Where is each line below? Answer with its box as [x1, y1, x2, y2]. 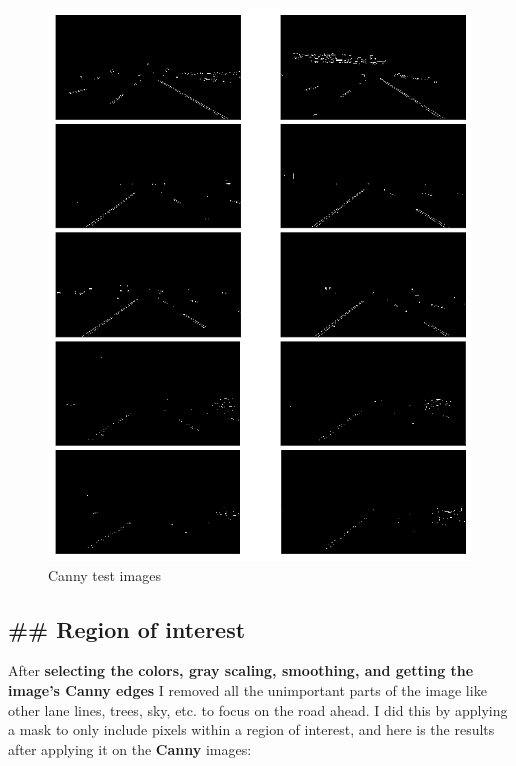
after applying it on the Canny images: [8, 738, 252, 759]
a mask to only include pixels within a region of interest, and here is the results [8, 719, 495, 740]
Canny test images [48, 564, 161, 585]
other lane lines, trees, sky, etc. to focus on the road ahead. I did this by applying [8, 699, 508, 720]
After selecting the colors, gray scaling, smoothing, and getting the [8, 660, 474, 681]
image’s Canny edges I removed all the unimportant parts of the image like [8, 679, 487, 700]
